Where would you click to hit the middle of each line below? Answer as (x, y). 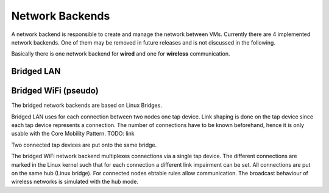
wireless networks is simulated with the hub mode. (75, 182)
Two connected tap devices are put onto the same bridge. (84, 145)
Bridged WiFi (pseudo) (55, 91)
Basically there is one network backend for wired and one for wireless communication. (121, 54)
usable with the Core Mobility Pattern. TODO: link (73, 134)
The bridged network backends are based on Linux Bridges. (87, 105)
